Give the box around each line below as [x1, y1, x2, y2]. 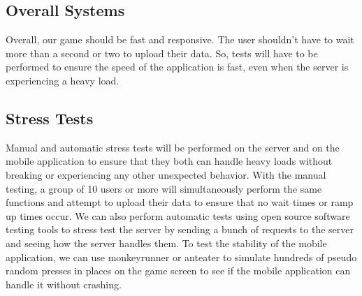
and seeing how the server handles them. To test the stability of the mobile [6, 235, 327, 250]
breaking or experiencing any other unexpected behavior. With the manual [6, 167, 326, 182]
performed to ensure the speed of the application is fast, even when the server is [6, 59, 349, 74]
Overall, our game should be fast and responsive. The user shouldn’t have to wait [6, 32, 354, 47]
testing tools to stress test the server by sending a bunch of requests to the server [6, 222, 354, 237]
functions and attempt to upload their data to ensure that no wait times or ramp [6, 195, 354, 209]
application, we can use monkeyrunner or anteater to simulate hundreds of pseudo [6, 249, 357, 264]
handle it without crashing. [6, 276, 122, 291]
